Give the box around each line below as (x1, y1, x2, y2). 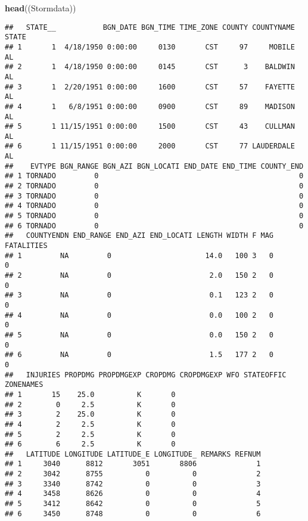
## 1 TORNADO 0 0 (5, 172, 304, 181)
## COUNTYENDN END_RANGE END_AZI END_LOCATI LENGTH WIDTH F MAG (5, 231, 274, 240)
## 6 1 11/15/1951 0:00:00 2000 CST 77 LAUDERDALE (5, 142, 295, 151)
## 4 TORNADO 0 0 (5, 201, 304, 210)
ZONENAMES (5, 380, 43, 389)
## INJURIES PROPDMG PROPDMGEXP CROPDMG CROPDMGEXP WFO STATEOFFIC (5, 370, 287, 379)
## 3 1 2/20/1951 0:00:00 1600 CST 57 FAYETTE (5, 82, 295, 91)
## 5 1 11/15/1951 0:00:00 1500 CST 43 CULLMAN (5, 122, 295, 131)
